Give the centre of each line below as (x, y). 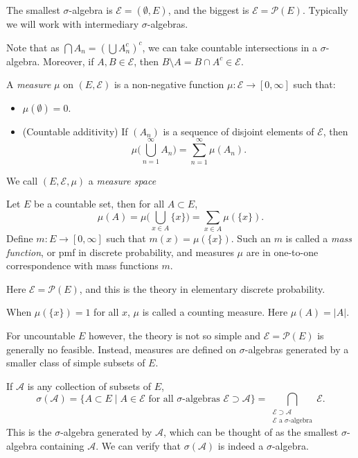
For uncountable (41, 335)
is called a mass (319, 238)
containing (62, 445)
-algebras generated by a (297, 349)
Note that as (33, 47)
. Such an (251, 238)
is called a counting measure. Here (215, 312)
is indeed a (241, 445)
